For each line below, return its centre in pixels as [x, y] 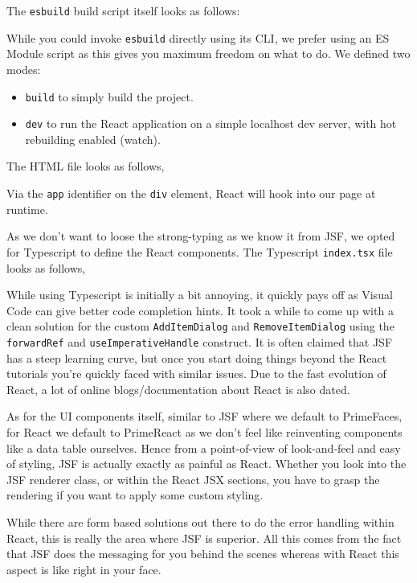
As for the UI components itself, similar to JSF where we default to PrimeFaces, [204, 416]
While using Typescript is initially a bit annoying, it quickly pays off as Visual [200, 295]
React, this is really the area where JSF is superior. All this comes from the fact [204, 538]
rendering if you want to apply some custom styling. [135, 495]
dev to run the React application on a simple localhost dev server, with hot [211, 123]
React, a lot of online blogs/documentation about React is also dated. [178, 389]
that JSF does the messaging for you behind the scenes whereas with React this [203, 554]
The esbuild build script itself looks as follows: [123, 10]
